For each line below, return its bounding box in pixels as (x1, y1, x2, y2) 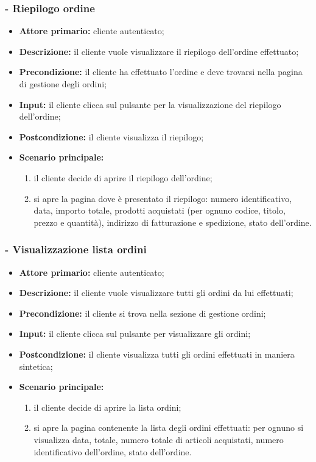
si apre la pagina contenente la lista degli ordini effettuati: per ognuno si (33, 421, 304, 434)
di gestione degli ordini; (19, 78, 107, 90)
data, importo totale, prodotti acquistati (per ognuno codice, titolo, (33, 204, 286, 217)
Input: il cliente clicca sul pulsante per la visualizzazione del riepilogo (19, 98, 281, 110)
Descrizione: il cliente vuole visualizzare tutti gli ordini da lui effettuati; (19, 286, 293, 299)
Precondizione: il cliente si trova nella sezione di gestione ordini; (19, 306, 266, 319)
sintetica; (19, 359, 53, 372)
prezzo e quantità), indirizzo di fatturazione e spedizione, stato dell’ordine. (33, 215, 312, 228)
